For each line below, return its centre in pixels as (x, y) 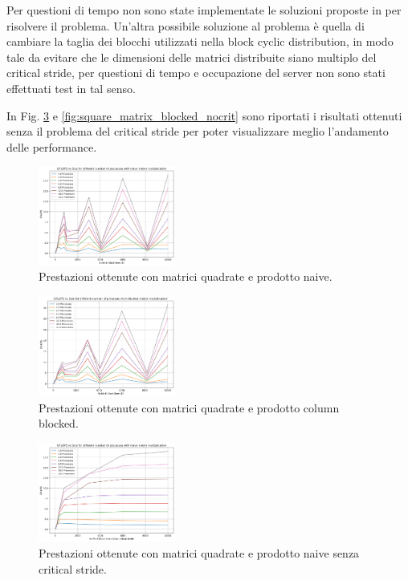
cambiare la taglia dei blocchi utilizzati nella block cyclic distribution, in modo (200, 41)
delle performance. (52, 146)
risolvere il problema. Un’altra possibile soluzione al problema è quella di (186, 25)
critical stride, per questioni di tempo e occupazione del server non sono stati (196, 73)
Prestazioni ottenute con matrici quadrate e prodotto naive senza (199, 552)
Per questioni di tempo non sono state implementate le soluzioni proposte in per (204, 10)
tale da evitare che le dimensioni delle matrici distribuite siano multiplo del (192, 57)
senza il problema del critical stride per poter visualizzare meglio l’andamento (198, 131)
